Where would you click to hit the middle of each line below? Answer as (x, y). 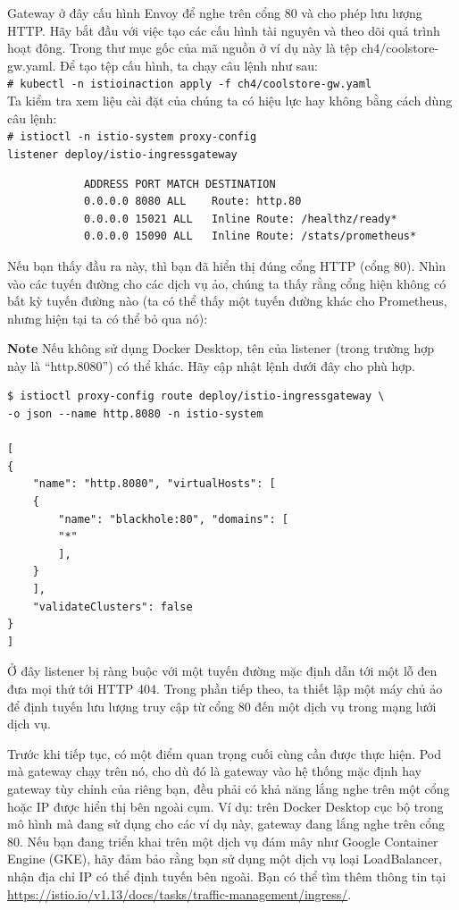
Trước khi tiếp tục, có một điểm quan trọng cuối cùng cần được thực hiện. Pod (225, 753)
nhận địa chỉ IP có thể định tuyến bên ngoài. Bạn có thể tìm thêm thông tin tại (227, 876)
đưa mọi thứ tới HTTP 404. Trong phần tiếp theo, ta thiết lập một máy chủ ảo (225, 688)
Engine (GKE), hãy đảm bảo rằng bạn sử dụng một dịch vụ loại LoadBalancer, (225, 859)
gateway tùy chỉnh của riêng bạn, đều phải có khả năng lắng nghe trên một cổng (229, 788)
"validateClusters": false (113, 607)
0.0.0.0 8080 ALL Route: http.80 (192, 202)
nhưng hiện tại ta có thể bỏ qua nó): (108, 318)
